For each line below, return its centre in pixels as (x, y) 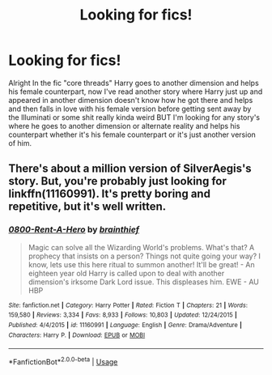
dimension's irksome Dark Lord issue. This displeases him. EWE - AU (143, 282)
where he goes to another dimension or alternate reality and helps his (124, 126)
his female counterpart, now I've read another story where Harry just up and (136, 92)
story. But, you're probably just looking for (117, 181)
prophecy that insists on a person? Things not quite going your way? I (144, 256)
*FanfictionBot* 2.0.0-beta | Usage (63, 361)
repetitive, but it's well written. (87, 207)
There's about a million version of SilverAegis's (130, 169)
